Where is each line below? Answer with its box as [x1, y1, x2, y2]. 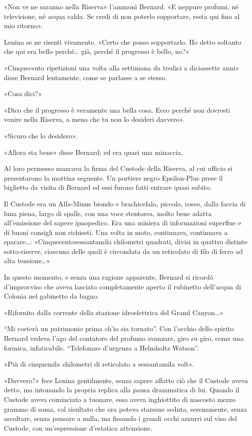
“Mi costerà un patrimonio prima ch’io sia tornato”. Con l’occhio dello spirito [4, 323, 234, 334]
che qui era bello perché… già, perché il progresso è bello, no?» [4, 46, 189, 56]
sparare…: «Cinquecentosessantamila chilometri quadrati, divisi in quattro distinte [4, 236, 248, 247]
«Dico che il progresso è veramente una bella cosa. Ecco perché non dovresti [4, 104, 230, 115]
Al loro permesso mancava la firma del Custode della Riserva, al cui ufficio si [4, 163, 233, 173]
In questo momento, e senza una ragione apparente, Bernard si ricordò [4, 272, 214, 282]
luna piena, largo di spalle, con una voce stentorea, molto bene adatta [4, 208, 212, 218]
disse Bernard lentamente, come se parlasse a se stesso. [4, 72, 167, 82]
